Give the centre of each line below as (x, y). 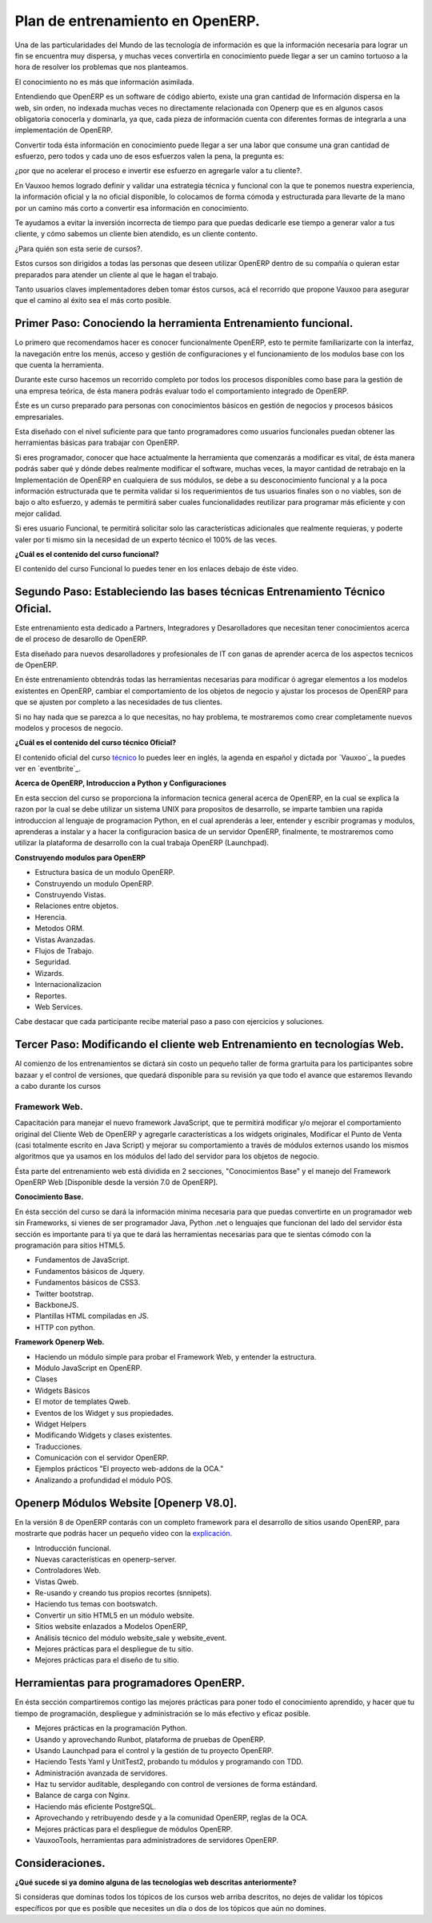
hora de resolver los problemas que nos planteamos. (102, 67)
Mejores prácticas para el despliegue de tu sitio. (114, 1649)
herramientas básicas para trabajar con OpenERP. (97, 443)
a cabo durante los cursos (58, 1086)
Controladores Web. (68, 1570)
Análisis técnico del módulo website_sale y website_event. (131, 1638)
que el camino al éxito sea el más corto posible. (93, 300)
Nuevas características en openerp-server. (106, 1559)
